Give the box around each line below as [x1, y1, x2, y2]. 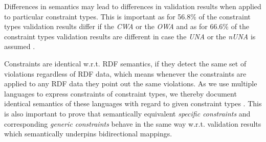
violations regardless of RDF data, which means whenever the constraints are [4, 68, 247, 79]
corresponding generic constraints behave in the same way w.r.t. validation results [4, 118, 261, 129]
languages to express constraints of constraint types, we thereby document [4, 88, 237, 99]
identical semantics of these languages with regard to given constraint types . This [4, 98, 262, 109]
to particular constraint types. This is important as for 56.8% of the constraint [4, 11, 251, 21]
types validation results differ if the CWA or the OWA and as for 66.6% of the [4, 21, 250, 32]
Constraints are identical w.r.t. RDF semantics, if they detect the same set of [4, 58, 247, 68]
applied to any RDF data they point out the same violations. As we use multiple [4, 78, 257, 89]
